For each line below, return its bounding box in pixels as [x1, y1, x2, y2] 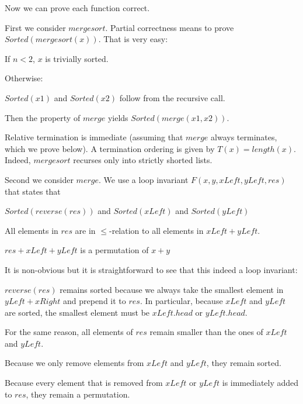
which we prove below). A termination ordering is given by [5, 142, 215, 154]
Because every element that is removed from [5, 377, 163, 389]
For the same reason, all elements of [5, 326, 133, 338]
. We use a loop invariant [98, 173, 189, 185]
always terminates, [211, 131, 277, 143]
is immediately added [222, 377, 299, 389]
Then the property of [5, 111, 81, 123]
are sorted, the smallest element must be [5, 306, 150, 318]
